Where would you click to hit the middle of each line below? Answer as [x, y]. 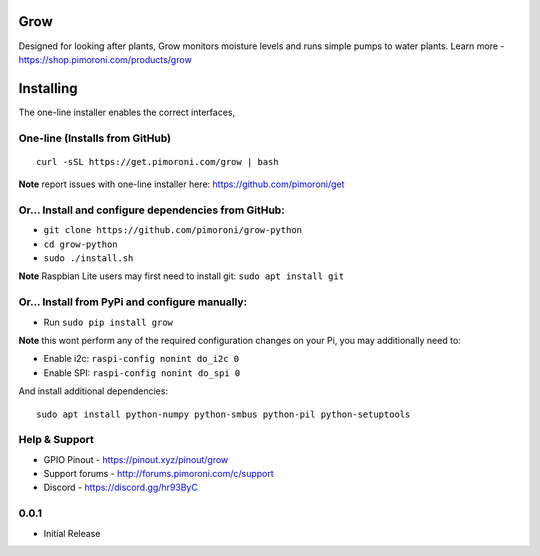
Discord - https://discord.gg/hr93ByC [121, 487]
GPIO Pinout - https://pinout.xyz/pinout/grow [136, 459]
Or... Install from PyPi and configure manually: [133, 302]
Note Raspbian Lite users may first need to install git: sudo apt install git [181, 276]
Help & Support [56, 440]
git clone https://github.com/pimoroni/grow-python [173, 230]
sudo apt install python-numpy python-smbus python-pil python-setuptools [223, 414]
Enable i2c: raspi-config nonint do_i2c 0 [141, 359]
